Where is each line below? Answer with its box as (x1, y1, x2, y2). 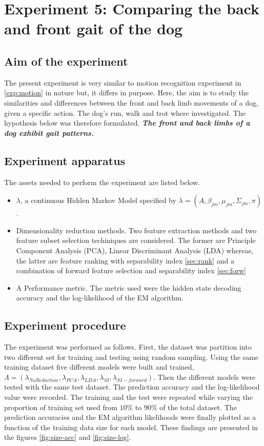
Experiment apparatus (4, 152, 126, 168)
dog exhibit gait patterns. (4, 127, 94, 138)
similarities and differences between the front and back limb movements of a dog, (4, 97, 258, 108)
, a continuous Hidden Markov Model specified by (20, 195, 176, 206)
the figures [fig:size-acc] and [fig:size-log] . (4, 432, 131, 442)
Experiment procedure (4, 317, 126, 333)
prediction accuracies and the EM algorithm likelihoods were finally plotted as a (4, 412, 256, 422)
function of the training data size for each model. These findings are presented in (4, 421, 258, 432)
